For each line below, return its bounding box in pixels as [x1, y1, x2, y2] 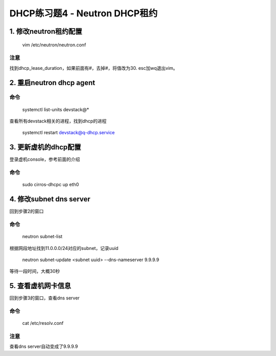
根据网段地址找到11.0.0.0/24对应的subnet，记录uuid [9, 245, 119, 251]
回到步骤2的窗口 [9, 208, 44, 214]
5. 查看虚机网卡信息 [9, 282, 71, 290]
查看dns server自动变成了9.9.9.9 [9, 343, 78, 349]
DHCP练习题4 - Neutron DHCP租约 [9, 8, 158, 19]
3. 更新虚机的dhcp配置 [9, 143, 81, 151]
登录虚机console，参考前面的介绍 [9, 156, 80, 163]
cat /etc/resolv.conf [22, 320, 64, 326]
